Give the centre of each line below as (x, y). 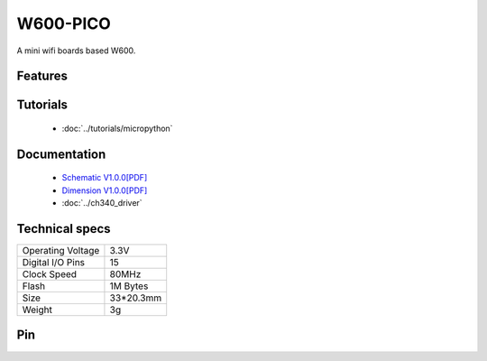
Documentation (61, 154)
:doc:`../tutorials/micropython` (117, 128)
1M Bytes (129, 286)
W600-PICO (64, 23)
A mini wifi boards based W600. (76, 51)
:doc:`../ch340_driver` (102, 203)
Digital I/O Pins (54, 263)
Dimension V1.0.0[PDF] (105, 190)
